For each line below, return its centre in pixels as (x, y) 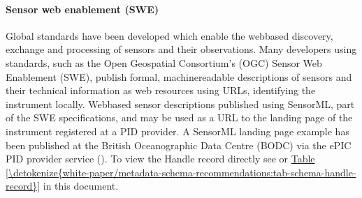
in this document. (81, 186)
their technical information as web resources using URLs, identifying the (161, 90)
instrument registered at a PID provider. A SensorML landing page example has (178, 131)
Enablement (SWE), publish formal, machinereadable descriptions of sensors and (179, 76)
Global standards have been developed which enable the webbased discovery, (169, 35)
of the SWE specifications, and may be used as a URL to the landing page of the (179, 117)
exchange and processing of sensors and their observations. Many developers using (181, 49)
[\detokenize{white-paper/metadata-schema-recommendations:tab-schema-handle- (181, 172)
